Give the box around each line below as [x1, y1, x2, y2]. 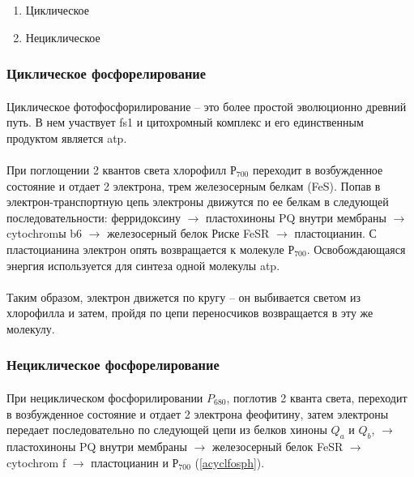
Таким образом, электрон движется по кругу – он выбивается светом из [6, 288, 361, 305]
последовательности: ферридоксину [6, 208, 181, 226]
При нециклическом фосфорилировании [6, 389, 203, 406]
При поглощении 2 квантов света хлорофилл [6, 161, 227, 178]
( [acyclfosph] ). [194, 453, 265, 471]
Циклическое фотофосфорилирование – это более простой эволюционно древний [6, 97, 407, 114]
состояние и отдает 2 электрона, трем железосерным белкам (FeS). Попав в [6, 177, 381, 194]
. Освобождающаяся [306, 240, 406, 257]
